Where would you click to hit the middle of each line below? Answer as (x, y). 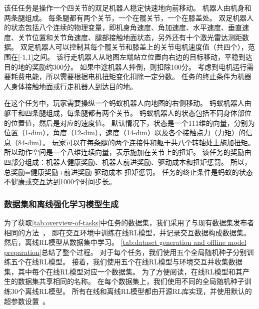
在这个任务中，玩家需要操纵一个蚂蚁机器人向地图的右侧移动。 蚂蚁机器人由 (128, 103)
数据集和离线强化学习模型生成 (61, 204)
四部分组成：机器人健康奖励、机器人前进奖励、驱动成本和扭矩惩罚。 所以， (128, 162)
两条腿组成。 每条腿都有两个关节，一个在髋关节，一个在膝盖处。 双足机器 (125, 17)
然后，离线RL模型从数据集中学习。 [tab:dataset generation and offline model (125, 242)
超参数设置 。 (27, 301)
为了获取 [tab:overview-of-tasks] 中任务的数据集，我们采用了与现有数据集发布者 (129, 222)
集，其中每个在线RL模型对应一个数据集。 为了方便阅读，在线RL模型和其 (123, 271)
